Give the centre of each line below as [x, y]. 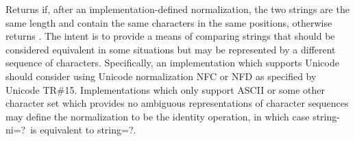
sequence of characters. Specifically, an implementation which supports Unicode [172, 63]
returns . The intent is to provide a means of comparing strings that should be [170, 36]
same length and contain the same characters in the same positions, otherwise [169, 22]
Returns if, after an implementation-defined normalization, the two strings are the [177, 9]
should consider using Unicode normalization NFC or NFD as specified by [161, 76]
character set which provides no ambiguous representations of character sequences [177, 103]
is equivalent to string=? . [83, 130]
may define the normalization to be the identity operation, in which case [158, 116]
